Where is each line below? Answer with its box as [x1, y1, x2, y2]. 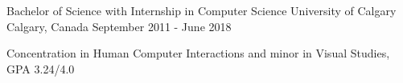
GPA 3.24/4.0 [6, 60, 75, 77]
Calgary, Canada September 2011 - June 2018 [6, 18, 232, 34]
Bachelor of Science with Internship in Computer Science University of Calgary [6, 2, 397, 18]
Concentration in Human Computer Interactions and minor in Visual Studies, [6, 45, 390, 61]
